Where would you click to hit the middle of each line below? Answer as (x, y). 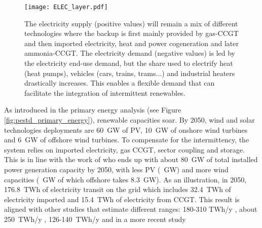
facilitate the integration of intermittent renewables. (105, 92)
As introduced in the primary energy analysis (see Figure (93, 110)
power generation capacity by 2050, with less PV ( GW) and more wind (116, 169)
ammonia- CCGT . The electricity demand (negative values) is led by (130, 53)
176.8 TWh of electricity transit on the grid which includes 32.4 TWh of (118, 189)
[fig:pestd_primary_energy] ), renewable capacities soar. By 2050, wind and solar (129, 120)
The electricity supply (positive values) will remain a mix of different (131, 23)
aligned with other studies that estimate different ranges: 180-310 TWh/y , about (131, 209)
